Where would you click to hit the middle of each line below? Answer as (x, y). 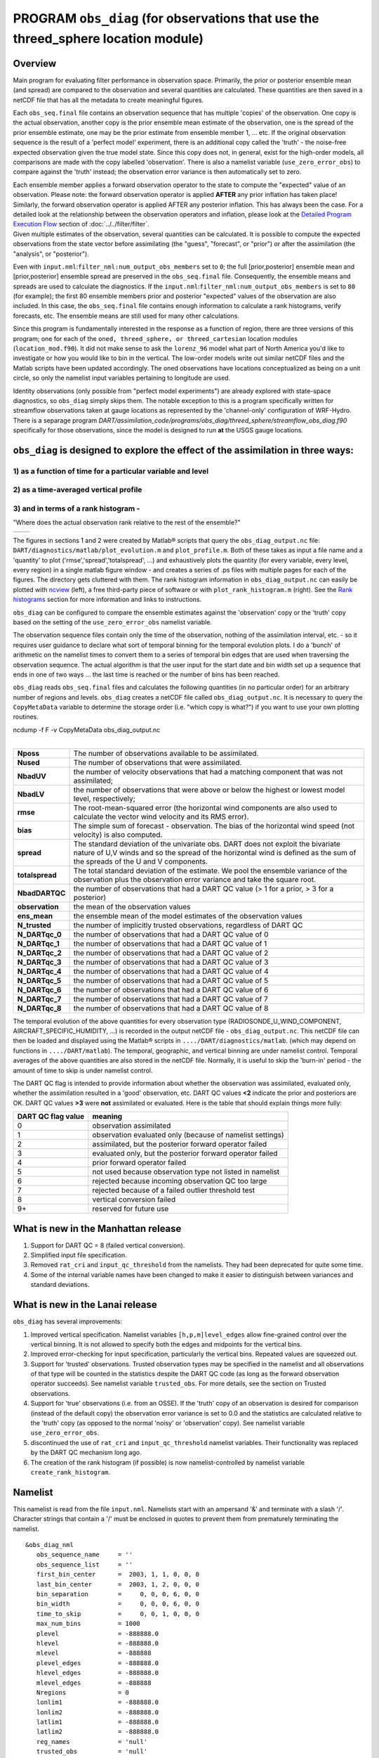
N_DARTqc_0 (40, 934)
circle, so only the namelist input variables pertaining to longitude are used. (122, 378)
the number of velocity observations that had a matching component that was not (208, 771)
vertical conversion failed (134, 1200)
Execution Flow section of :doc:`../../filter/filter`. (81, 224)
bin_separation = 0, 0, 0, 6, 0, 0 (118, 1594)
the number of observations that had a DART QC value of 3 (171, 962)
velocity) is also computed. (118, 835)
